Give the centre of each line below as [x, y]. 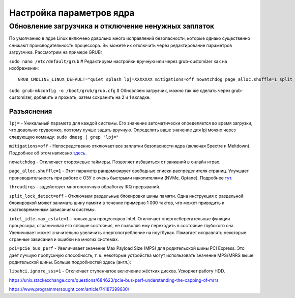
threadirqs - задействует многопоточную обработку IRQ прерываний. [85, 187]
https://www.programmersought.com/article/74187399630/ [69, 289]
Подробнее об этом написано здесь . [48, 153]
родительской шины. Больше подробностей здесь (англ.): [70, 262]
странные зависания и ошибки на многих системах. [64, 239]
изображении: [24, 68]
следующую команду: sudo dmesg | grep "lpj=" [64, 137]
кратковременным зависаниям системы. [52, 209]
